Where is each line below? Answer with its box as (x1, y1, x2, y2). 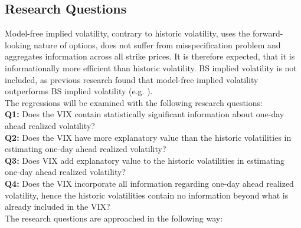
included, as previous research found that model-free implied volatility (5, 73, 259, 85)
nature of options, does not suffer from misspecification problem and (34, 38, 281, 51)
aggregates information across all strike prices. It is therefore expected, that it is (5, 50, 295, 62)
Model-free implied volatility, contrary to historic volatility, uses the (5, 27, 250, 39)
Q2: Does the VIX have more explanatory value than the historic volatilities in (5, 131, 292, 143)
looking (5, 38, 31, 51)
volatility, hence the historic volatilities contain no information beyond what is (5, 189, 289, 201)
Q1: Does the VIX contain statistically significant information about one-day (5, 108, 284, 120)
